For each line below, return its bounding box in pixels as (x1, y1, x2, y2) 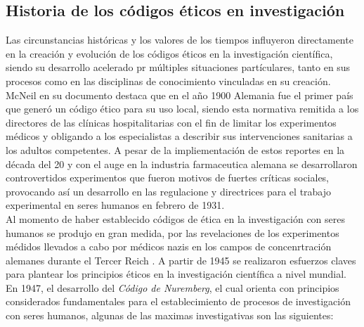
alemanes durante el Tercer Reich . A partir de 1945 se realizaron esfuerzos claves (6, 252, 356, 267)
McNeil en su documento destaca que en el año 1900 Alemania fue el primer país (6, 87, 353, 102)
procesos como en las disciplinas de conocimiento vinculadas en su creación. (6, 73, 331, 88)
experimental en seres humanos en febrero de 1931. (6, 198, 225, 212)
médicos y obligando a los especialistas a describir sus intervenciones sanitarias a (6, 129, 353, 143)
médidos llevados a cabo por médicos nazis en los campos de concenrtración (6, 239, 332, 254)
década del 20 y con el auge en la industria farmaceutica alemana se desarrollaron (6, 156, 358, 171)
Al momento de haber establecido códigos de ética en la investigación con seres (6, 211, 345, 226)
